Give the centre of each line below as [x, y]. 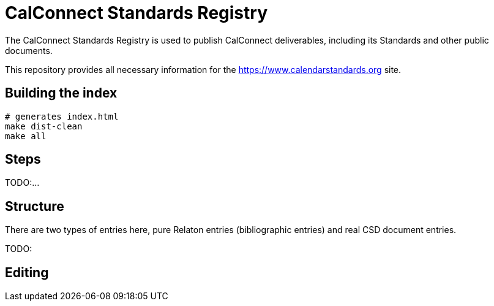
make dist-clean [44, 126]
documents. [29, 50]
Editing [27, 272]
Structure [35, 206]
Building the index [61, 93]
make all [26, 136]
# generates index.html [62, 116]
